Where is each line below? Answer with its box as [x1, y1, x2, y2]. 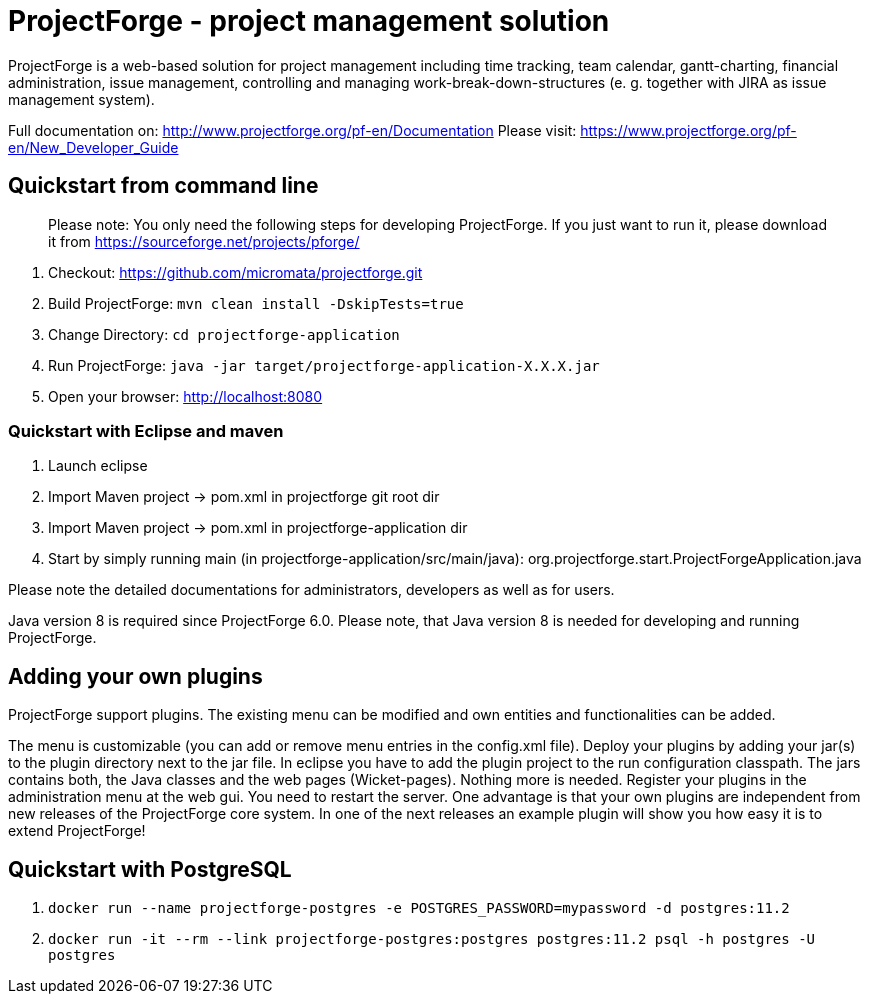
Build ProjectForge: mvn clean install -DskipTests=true [48, 294, 464, 312]
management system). [8, 90, 155, 108]
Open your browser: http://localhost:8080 [48, 387, 323, 405]
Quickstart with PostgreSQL [8, 856, 292, 882]
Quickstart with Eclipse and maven [8, 420, 284, 441]
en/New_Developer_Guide [8, 138, 179, 156]
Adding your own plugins [8, 663, 263, 689]
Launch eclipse [48, 457, 148, 475]
